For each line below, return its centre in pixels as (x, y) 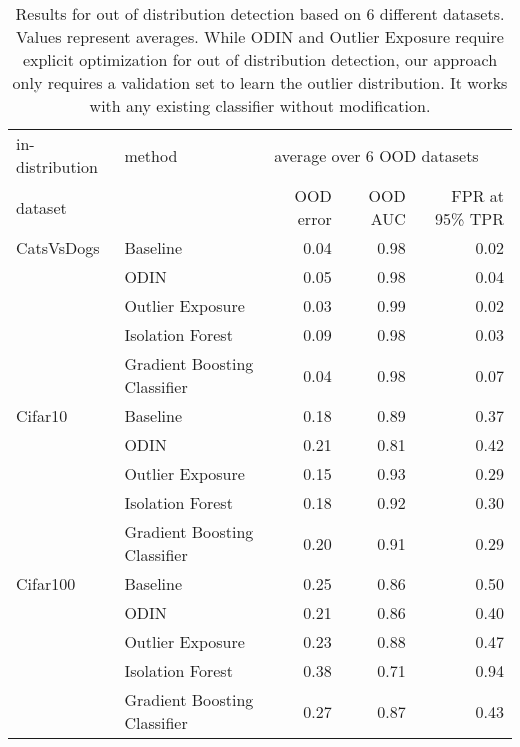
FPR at (477, 195)
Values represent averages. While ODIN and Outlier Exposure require (260, 36)
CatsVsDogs (58, 247)
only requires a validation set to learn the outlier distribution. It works (260, 82)
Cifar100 (46, 583)
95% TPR (469, 218)
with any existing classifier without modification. (260, 105)
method (151, 155)
